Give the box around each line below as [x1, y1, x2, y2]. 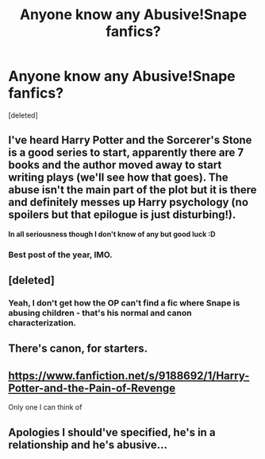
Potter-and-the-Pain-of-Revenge [8, 381, 176, 395]
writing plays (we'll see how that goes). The [8, 171, 229, 185]
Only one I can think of [8, 403, 83, 412]
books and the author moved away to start [8, 158, 222, 172]
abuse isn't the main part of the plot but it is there [8, 183, 257, 196]
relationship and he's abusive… [8, 438, 168, 451]
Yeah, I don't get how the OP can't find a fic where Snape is [8, 297, 240, 308]
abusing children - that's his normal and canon [8, 307, 192, 318]
